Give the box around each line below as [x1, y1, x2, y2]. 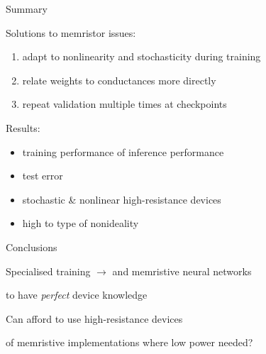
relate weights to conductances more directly [22, 72, 216, 87]
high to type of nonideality [22, 216, 139, 231]
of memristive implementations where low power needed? [6, 335, 253, 350]
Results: [6, 120, 40, 135]
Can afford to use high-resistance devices [6, 311, 183, 326]
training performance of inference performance [22, 144, 224, 159]
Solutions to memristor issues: [6, 25, 136, 40]
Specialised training [6, 263, 91, 278]
